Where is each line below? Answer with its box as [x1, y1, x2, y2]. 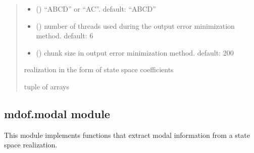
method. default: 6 [36, 30, 93, 41]
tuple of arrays [24, 81, 70, 91]
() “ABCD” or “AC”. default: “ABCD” [36, 4, 156, 14]
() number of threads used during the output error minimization [36, 20, 235, 31]
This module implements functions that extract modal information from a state [4, 129, 250, 140]
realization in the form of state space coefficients [24, 64, 174, 75]
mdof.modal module [4, 106, 110, 121]
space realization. [4, 139, 58, 150]
